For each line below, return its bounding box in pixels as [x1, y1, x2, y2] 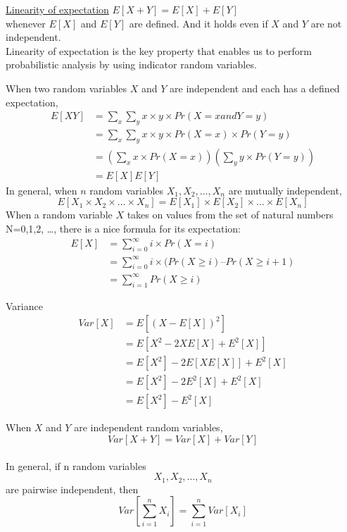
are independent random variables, [74, 420, 223, 435]
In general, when [6, 183, 77, 197]
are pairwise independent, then [6, 481, 139, 496]
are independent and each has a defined [170, 80, 340, 95]
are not [310, 16, 342, 30]
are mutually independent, [228, 183, 342, 197]
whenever [6, 16, 46, 30]
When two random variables [6, 80, 127, 95]
